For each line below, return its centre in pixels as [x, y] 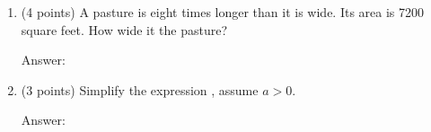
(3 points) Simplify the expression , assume [140, 89]
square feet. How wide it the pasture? [124, 29]
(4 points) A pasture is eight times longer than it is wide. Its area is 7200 [223, 12]
